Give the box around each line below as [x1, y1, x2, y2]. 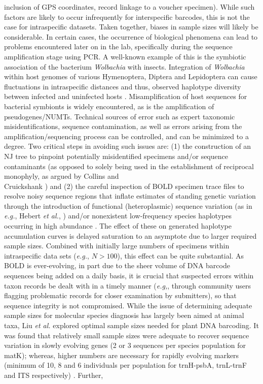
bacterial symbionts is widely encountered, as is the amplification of [4, 101, 214, 111]
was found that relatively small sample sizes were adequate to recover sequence [4, 330, 249, 340]
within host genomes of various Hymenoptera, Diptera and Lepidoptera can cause [4, 71, 257, 82]
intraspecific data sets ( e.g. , [4, 250, 89, 261]
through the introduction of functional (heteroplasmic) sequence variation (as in [4, 200, 252, 211]
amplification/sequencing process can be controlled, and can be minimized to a [4, 131, 249, 141]
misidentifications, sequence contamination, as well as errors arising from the [4, 121, 242, 132]
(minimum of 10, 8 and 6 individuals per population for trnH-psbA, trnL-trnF [4, 360, 247, 370]
